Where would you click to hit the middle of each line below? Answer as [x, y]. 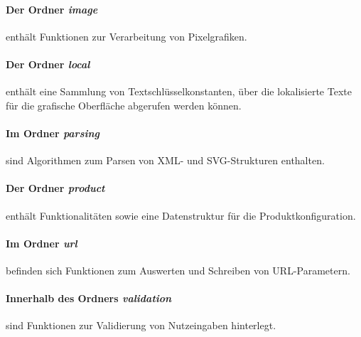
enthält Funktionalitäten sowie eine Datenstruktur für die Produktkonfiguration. [181, 215]
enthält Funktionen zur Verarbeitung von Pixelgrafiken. [126, 36]
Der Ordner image [52, 9]
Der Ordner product [55, 188]
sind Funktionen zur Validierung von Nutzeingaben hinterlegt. [141, 325]
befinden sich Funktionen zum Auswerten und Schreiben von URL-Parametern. [178, 270]
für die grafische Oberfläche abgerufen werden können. [124, 105]
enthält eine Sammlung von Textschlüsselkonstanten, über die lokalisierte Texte [179, 91]
